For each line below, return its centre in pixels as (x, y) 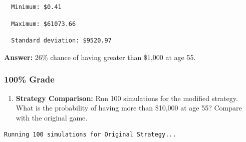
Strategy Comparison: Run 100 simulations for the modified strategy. (127, 98)
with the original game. (52, 117)
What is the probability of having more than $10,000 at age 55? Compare (129, 108)
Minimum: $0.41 (36, 7)
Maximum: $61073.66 (44, 24)
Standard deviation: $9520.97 (61, 41)
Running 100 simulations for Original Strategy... (90, 135)
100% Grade (29, 79)
